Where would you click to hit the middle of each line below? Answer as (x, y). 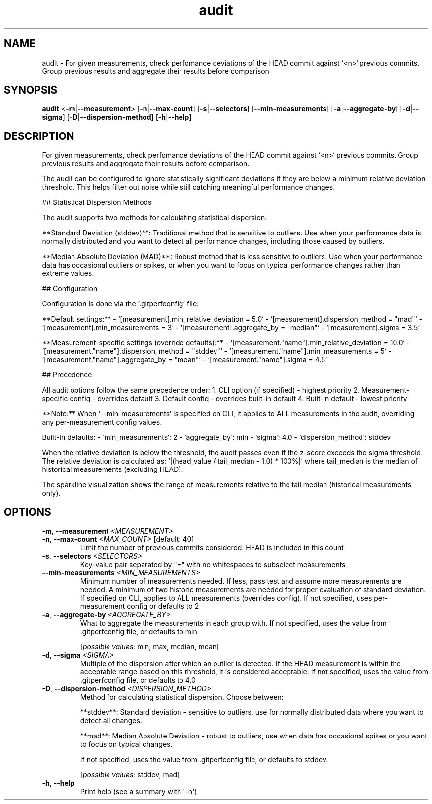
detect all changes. (111, 721)
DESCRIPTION (39, 136)
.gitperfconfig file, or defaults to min (139, 632)
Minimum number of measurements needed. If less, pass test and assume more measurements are (241, 581)
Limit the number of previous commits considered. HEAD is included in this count (212, 548)
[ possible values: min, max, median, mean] (150, 647)
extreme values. (68, 273)
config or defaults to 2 (163, 606)
